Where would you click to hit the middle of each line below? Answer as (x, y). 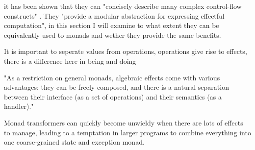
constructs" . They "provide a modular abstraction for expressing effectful (114, 15)
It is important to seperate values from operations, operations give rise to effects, (126, 51)
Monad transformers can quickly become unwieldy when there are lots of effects (124, 122)
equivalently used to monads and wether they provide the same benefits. (113, 35)
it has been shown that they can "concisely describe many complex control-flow (123, 6)
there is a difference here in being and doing (70, 61)
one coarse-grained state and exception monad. (74, 142)
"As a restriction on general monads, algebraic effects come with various (112, 77)
